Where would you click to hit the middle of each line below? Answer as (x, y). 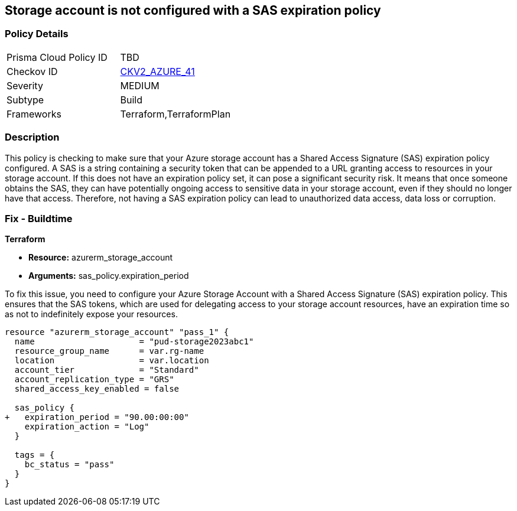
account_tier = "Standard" (107, 370)
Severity (25, 85)
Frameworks (34, 114)
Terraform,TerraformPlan (175, 114)
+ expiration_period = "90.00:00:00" (97, 417)
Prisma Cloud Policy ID (57, 57)
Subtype (25, 100)
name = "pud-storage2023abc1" (134, 342)
